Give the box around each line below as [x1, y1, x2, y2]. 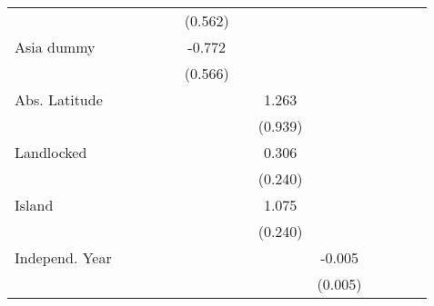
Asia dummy [15, 36, 96, 57]
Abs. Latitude [15, 89, 103, 110]
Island [15, 194, 54, 215]
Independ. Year [15, 247, 112, 268]
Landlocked [15, 142, 87, 163]
